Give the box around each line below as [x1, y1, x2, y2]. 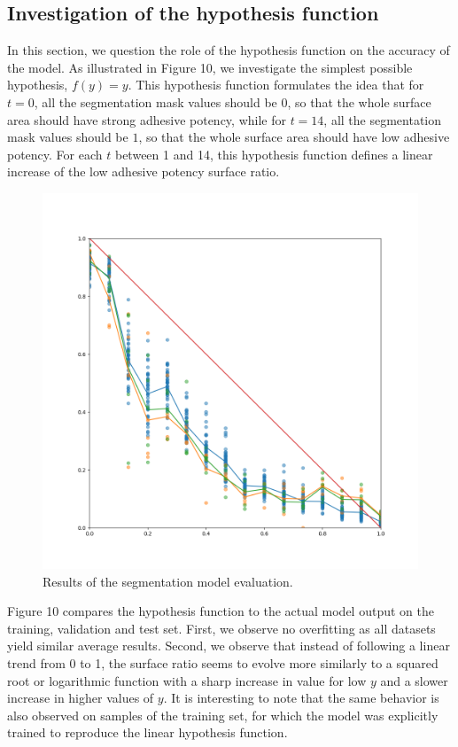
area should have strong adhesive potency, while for [7, 110, 286, 128]
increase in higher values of [7, 689, 154, 707]
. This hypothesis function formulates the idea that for [128, 75, 424, 94]
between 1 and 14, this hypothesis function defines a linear [114, 144, 433, 163]
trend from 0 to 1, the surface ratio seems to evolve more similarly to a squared [7, 653, 439, 672]
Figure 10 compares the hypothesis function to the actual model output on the [7, 602, 434, 620]
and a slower [380, 671, 448, 689]
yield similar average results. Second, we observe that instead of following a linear [7, 636, 450, 655]
